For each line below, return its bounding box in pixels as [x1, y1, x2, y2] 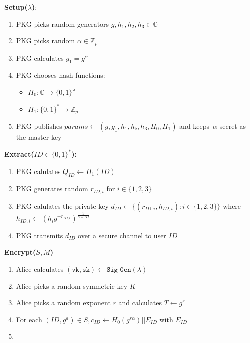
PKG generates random [16, 183, 88, 194]
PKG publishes [16, 120, 62, 131]
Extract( [4, 149, 34, 159]
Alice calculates [16, 263, 64, 274]
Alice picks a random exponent [16, 297, 111, 308]
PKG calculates [16, 52, 64, 63]
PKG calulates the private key [16, 200, 109, 211]
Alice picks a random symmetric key [16, 280, 128, 291]
